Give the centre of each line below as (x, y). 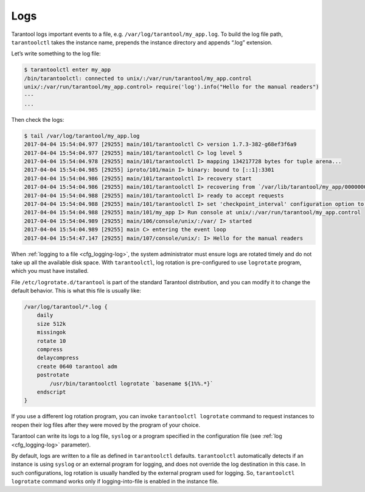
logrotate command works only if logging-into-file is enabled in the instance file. (115, 482)
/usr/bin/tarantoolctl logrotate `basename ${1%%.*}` (131, 383)
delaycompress (58, 358)
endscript (51, 392)
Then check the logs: (38, 119)
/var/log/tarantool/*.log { (66, 307)
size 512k (51, 324)
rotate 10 (51, 341)
